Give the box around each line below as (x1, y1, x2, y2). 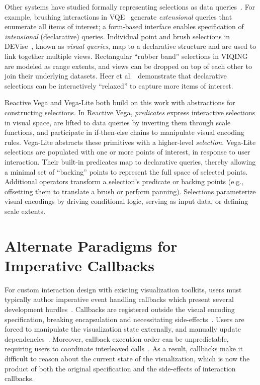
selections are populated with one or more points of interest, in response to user (5, 146, 250, 157)
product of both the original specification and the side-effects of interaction (5, 363, 236, 373)
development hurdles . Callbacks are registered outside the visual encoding (5, 303, 235, 314)
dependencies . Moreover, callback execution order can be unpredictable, (5, 333, 229, 344)
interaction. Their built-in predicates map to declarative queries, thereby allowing (5, 156, 256, 167)
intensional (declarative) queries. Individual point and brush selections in (5, 31, 230, 41)
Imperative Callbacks (5, 255, 154, 275)
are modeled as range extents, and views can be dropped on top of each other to (5, 60, 252, 71)
